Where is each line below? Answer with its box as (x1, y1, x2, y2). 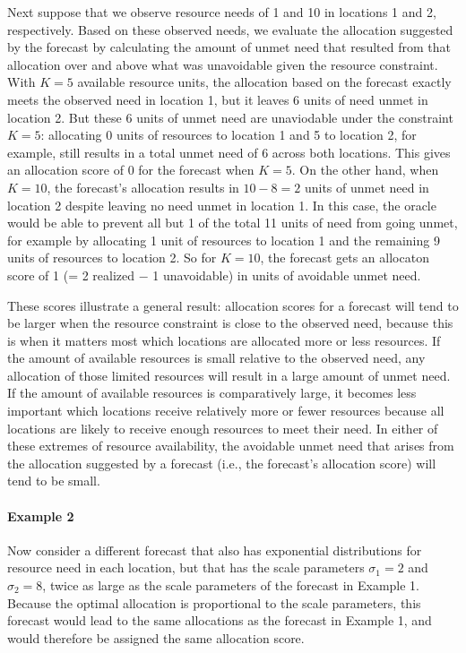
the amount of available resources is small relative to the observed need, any (7, 348, 426, 367)
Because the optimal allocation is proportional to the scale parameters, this (7, 593, 421, 612)
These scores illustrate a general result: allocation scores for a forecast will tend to (7, 296, 459, 314)
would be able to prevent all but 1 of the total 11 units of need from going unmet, (7, 213, 458, 232)
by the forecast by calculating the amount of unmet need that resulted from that (7, 38, 451, 56)
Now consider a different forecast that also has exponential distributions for (7, 540, 422, 559)
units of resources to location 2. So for (7, 248, 217, 267)
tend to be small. (7, 471, 100, 490)
